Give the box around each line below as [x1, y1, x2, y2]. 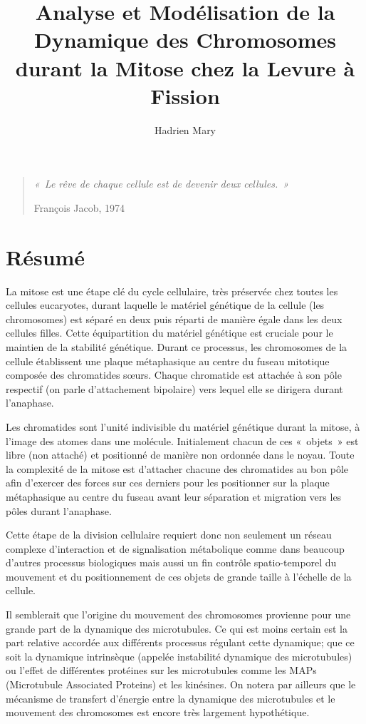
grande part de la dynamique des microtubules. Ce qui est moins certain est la [6, 621, 348, 636]
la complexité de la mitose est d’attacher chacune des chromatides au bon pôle [6, 461, 348, 476]
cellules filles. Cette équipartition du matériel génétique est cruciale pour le [6, 325, 333, 340]
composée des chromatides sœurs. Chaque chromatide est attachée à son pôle [6, 367, 342, 382]
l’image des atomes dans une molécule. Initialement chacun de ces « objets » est [6, 433, 359, 448]
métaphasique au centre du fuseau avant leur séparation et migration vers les [6, 489, 342, 504]
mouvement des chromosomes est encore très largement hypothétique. [6, 705, 310, 720]
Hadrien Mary [154, 122, 216, 137]
